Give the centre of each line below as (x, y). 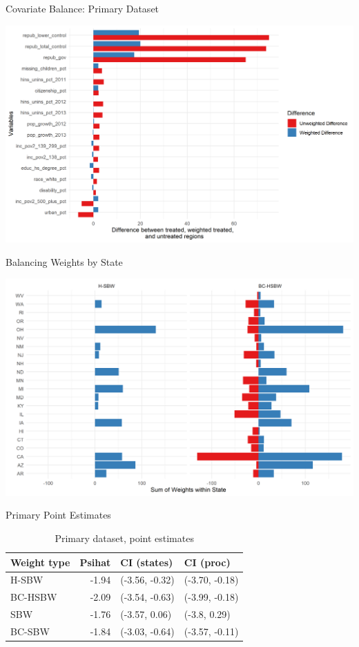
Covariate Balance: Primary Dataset (83, 8)
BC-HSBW (34, 597)
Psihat (95, 562)
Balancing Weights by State (64, 261)
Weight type (40, 562)
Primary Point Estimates (58, 515)
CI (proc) (207, 562)
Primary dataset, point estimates (124, 538)
